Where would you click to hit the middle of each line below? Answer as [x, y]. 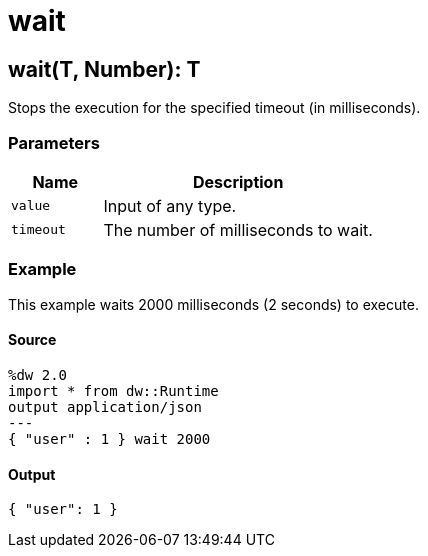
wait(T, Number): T [104, 69]
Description [238, 181]
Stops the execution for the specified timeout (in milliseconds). [214, 108]
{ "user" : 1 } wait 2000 [109, 438]
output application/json [105, 406]
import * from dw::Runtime [113, 390]
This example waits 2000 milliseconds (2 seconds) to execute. [213, 304]
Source [32, 340]
